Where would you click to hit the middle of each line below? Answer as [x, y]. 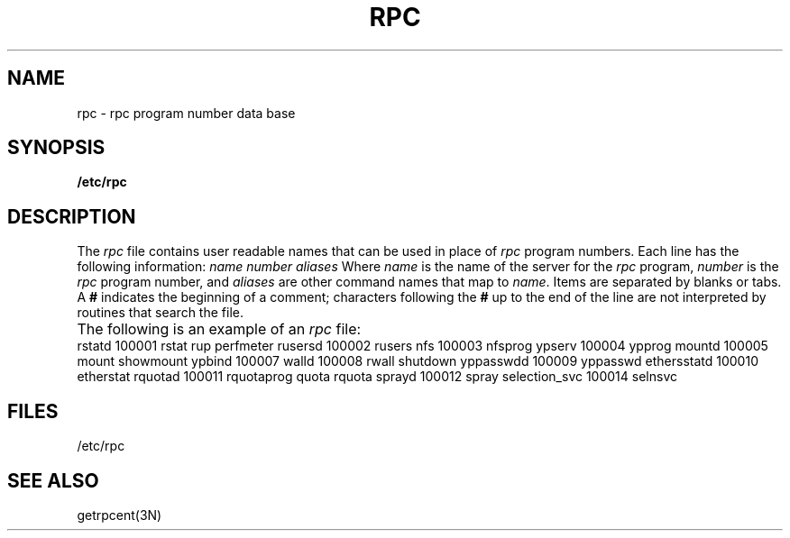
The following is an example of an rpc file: [219, 329]
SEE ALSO [53, 480]
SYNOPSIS [56, 148]
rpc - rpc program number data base [186, 113]
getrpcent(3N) [119, 515]
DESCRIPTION [72, 216]
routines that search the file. [160, 313]
